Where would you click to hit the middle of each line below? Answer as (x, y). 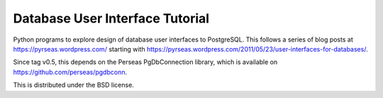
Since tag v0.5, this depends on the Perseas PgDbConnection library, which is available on (145, 62)
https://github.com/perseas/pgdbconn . (70, 72)
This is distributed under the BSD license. (73, 85)
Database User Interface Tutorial (111, 18)
